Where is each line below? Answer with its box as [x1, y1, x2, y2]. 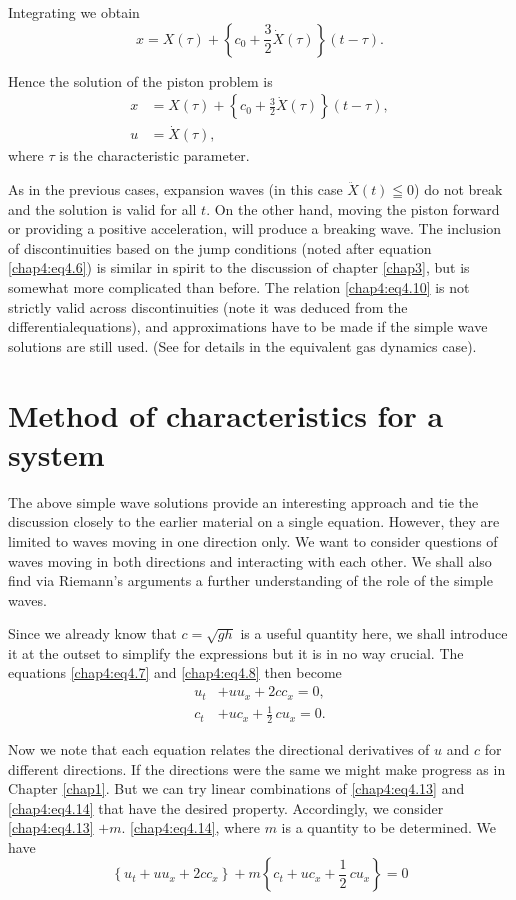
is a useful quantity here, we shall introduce [240, 623, 508, 644]
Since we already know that [8, 623, 177, 644]
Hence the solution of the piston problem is [8, 70, 273, 91]
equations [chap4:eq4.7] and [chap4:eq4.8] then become [8, 662, 342, 683]
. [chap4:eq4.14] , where [121, 817, 260, 838]
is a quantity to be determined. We [281, 817, 496, 838]
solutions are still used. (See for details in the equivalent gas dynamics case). [8, 335, 477, 356]
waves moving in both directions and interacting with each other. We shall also [8, 550, 492, 571]
